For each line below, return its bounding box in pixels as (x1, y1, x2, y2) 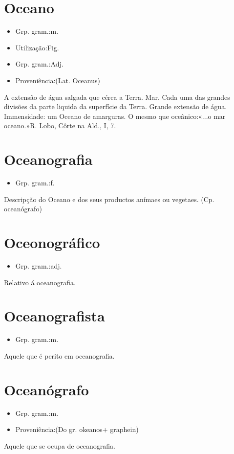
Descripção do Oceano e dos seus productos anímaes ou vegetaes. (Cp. (4, 194, 214, 204)
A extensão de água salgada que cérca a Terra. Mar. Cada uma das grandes (4, 91, 230, 102)
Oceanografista (4, 306, 105, 326)
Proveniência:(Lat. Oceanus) (15, 75, 100, 85)
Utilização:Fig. (15, 42, 59, 52)
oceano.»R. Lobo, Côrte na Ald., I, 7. (4, 120, 116, 131)
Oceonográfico (4, 232, 100, 252)
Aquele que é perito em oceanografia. (4, 350, 115, 361)
